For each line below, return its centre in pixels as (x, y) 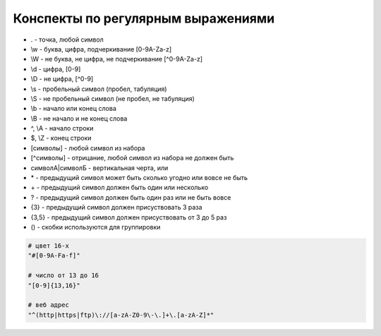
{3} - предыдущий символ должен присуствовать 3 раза (116, 208)
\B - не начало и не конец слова (79, 118)
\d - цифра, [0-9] (56, 69)
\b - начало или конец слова (73, 109)
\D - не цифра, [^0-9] (62, 79)
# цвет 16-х (49, 246)
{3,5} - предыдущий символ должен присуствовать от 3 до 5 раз (129, 217)
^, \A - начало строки (62, 128)
